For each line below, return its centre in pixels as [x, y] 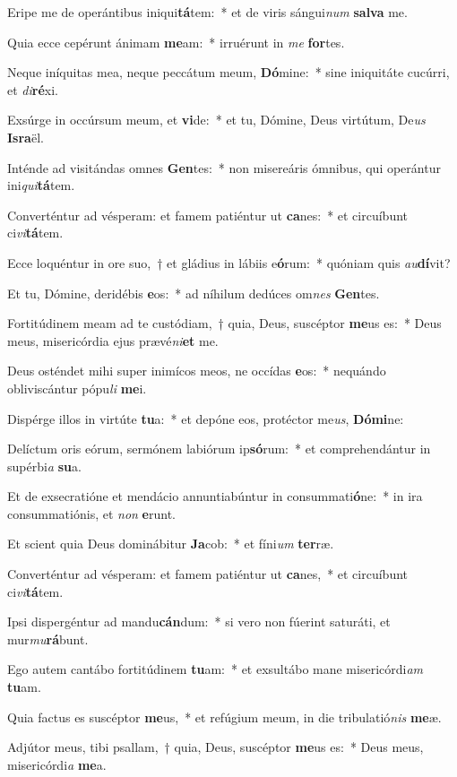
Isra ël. [26, 137]
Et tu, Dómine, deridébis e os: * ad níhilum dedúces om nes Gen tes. [194, 293]
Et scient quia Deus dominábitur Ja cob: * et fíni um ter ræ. [171, 544]
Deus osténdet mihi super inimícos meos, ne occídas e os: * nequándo [197, 371]
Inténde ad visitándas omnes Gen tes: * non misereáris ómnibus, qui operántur [224, 167]
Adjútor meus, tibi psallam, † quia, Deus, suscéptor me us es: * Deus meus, [216, 747]
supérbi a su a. [44, 466]
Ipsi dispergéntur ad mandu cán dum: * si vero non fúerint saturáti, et [199, 622]
